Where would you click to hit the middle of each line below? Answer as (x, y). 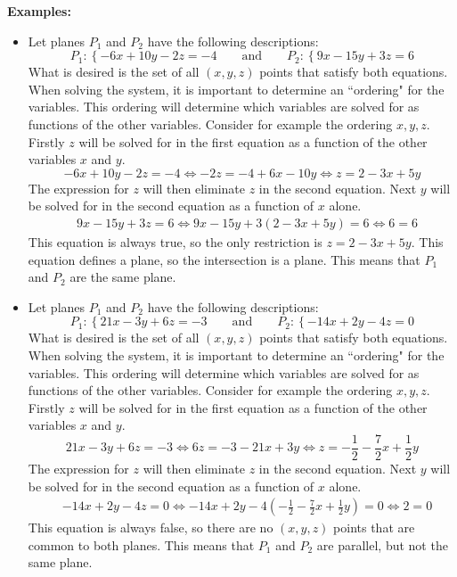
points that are (374, 528)
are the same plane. (123, 277)
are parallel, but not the (382, 544)
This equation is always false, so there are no (151, 528)
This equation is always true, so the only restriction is (175, 241)
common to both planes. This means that (141, 544)
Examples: (39, 11)
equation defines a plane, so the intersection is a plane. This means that (224, 259)
